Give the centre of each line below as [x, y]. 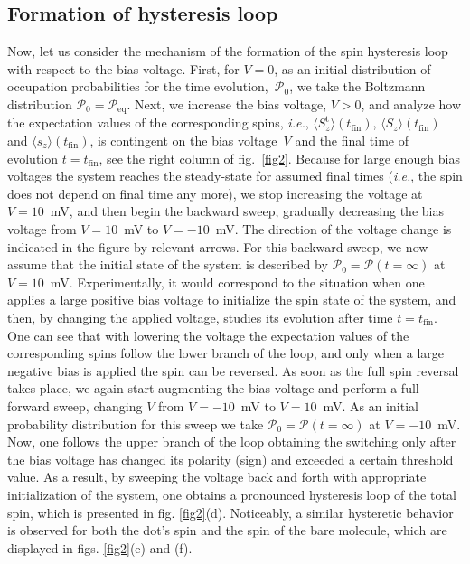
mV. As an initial [371, 405]
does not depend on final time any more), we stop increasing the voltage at [215, 193]
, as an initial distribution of [352, 68]
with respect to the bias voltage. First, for [123, 68]
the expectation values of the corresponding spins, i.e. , [158, 122]
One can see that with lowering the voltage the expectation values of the [208, 335]
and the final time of [352, 141]
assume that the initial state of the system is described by [168, 264]
